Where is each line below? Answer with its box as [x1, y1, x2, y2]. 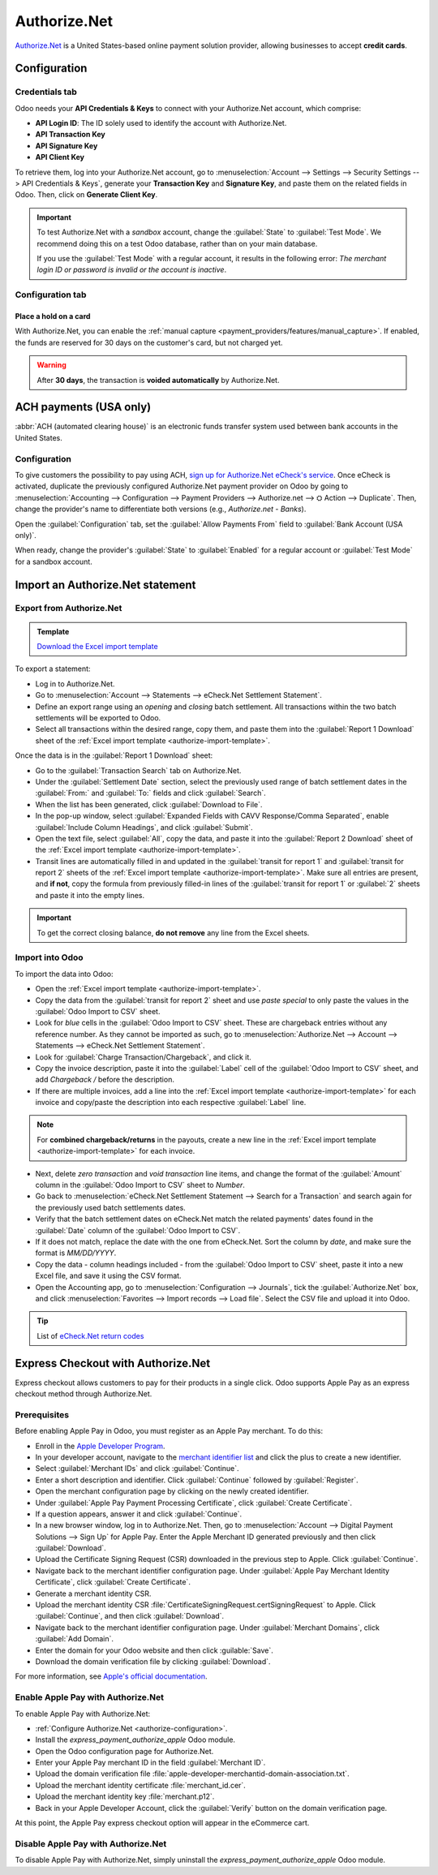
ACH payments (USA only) [15, 400, 152, 414]
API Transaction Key [35, 130, 105, 140]
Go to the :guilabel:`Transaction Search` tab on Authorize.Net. [35, 765, 242, 775]
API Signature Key [35, 140, 98, 150]
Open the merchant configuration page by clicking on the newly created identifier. [35, 1486, 310, 1496]
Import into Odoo [15, 952, 84, 963]
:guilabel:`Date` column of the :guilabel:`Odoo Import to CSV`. [35, 1225, 241, 1235]
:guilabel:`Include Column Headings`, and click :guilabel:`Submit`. [35, 822, 253, 832]
